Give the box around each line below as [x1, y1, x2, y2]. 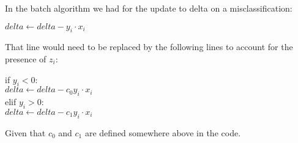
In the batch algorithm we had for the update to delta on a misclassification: [5, 2, 292, 14]
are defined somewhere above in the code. [84, 126, 241, 139]
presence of [5, 52, 47, 65]
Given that [5, 126, 46, 139]
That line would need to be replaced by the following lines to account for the [5, 40, 293, 53]
